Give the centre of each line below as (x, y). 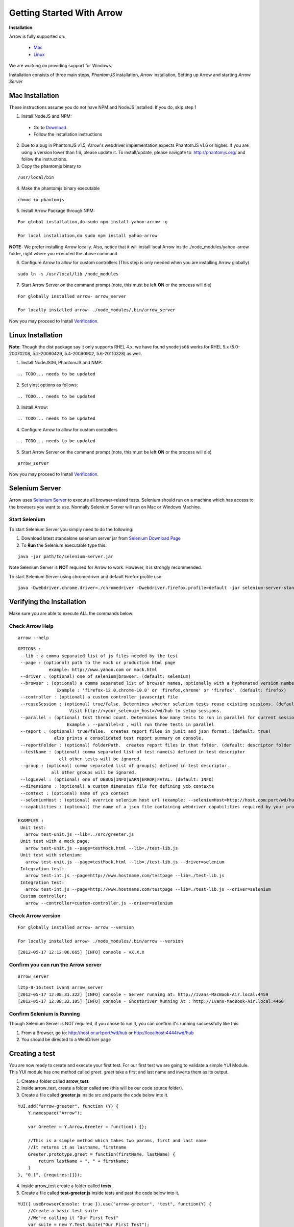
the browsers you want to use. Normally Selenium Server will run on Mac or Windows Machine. (105, 507)
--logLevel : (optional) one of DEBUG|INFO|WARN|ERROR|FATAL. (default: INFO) (117, 779)
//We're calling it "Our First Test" (73, 1218)
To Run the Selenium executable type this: (64, 545)
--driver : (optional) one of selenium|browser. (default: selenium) (106, 676)
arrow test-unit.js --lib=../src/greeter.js (80, 834)
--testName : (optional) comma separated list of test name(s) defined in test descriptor (133, 752)
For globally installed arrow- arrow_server (72, 296)
